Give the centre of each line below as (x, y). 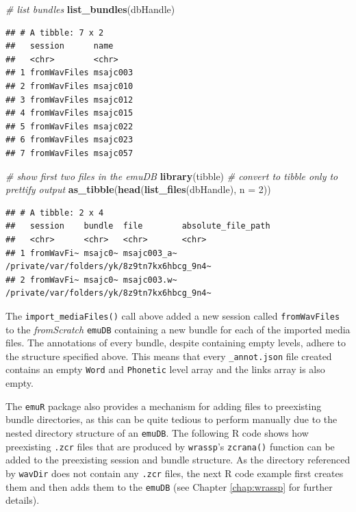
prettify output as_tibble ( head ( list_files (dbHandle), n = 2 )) (138, 189)
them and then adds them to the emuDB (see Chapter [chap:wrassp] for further (169, 486)
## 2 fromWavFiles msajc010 (69, 86)
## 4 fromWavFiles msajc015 (69, 113)
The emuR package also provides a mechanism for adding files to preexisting (164, 406)
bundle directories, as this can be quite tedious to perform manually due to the (171, 419)
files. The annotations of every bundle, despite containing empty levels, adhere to (176, 343)
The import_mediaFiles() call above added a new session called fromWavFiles (173, 315)
